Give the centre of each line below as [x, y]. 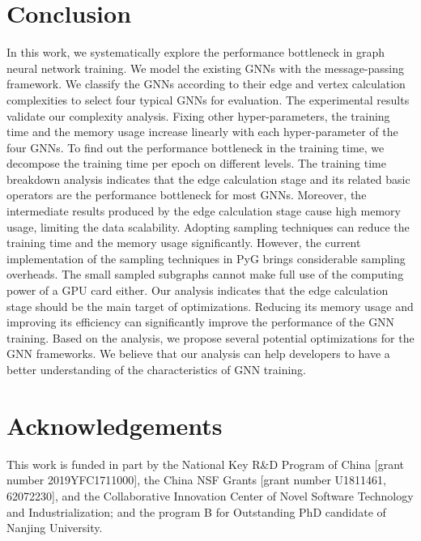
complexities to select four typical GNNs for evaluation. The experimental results [208, 99]
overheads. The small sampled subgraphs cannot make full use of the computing [205, 274]
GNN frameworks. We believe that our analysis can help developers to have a [198, 354]
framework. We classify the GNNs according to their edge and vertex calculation [206, 84]
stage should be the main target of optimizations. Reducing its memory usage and [210, 306]
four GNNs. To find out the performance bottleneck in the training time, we [196, 147]
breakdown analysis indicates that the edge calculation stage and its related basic [208, 179]
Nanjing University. [55, 528]
